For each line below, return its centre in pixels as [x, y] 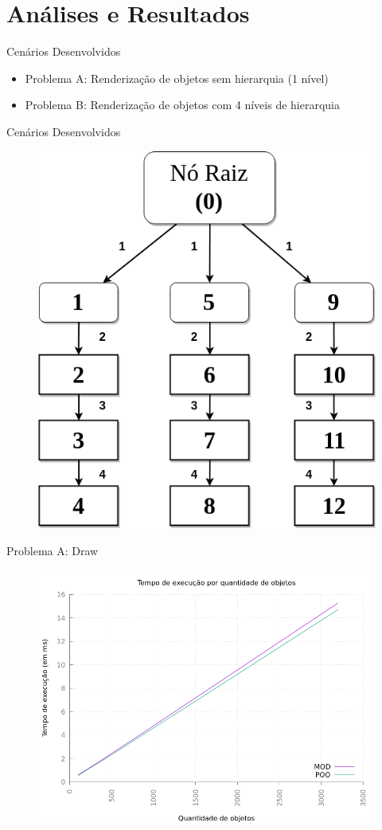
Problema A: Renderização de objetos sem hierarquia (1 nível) [177, 78]
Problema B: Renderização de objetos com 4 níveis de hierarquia [183, 105]
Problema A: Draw [53, 551]
